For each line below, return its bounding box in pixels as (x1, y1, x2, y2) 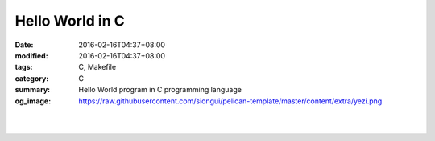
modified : (14, 50, 48, 60)
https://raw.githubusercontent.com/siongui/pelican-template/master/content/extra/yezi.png (78, 96, 383, 106)
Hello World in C (14, 12, 125, 30)
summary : (14, 85, 51, 95)
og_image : (14, 96, 52, 106)
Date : (14, 40, 34, 50)
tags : (14, 62, 33, 72)
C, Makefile (78, 62, 117, 72)
